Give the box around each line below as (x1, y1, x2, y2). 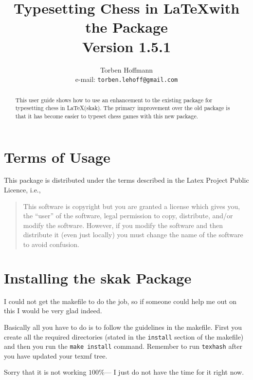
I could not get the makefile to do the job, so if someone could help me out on (4, 296, 237, 306)
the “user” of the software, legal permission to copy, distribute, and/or (23, 210, 233, 221)
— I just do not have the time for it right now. (104, 367, 244, 377)
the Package (85, 17, 168, 37)
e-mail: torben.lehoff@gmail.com (75, 74, 178, 84)
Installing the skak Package (4, 267, 192, 287)
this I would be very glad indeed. (4, 305, 102, 316)
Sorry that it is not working (4, 367, 87, 377)
